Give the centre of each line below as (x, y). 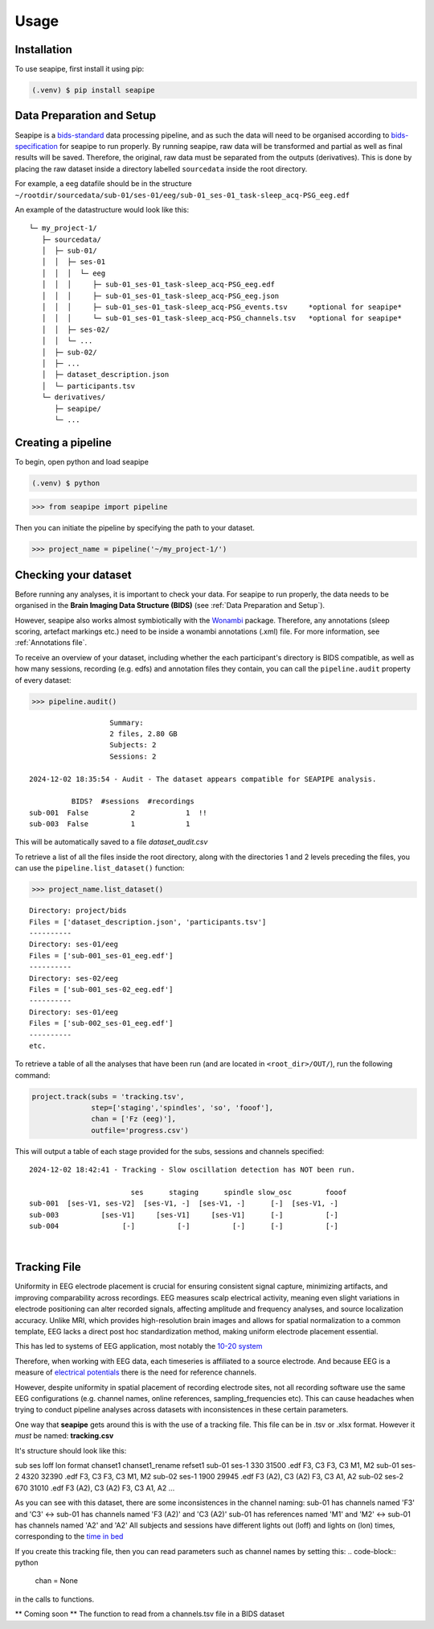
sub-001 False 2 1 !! (119, 812)
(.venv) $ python (66, 483)
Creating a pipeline (63, 442)
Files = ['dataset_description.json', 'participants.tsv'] (148, 922)
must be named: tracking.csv (64, 1436)
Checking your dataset (73, 575)
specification (36, 146)
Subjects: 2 (133, 745)
